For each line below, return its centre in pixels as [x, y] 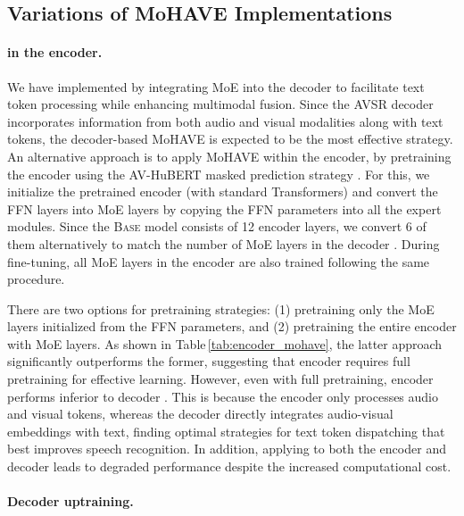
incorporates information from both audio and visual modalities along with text [225, 121]
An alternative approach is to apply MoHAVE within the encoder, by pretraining [229, 156]
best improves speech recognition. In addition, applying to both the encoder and [227, 449]
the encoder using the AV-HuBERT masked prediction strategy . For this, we [219, 174]
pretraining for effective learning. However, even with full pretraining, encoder [220, 379]
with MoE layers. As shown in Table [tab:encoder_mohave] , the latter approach [225, 343]
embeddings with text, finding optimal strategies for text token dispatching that [226, 431]
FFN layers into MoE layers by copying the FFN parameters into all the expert [224, 208]
